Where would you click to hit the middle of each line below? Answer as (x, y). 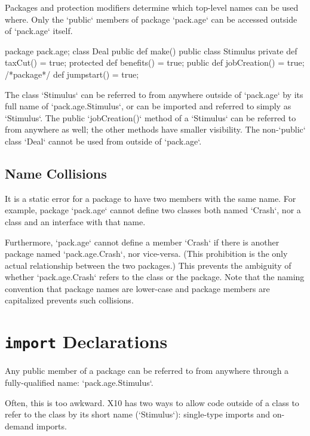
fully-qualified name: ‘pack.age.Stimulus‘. (79, 382)
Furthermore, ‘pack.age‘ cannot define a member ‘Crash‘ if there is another (142, 242)
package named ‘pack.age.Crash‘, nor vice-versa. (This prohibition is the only (146, 254)
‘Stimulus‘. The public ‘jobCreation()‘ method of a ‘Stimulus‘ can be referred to (151, 117)
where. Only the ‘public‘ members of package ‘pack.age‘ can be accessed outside (151, 19)
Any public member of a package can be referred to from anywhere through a (147, 371)
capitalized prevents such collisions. (69, 300)
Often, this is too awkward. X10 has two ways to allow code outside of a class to (152, 402)
